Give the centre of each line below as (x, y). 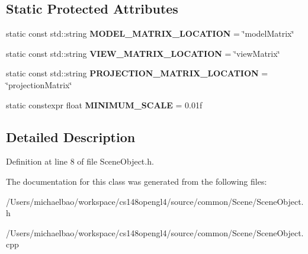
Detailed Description (71, 136)
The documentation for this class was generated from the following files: (137, 181)
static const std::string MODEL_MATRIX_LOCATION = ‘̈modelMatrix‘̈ (150, 33)
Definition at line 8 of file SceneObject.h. (80, 161)
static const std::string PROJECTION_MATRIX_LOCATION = (137, 73)
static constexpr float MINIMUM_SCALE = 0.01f (104, 105)
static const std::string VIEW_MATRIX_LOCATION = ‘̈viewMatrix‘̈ (143, 53)
